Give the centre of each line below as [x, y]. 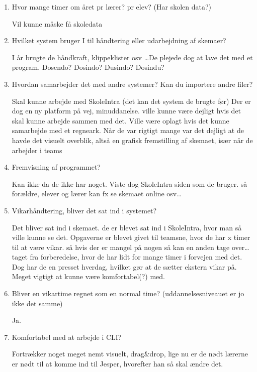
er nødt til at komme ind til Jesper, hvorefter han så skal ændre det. [117, 364]
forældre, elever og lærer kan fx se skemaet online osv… [97, 194]
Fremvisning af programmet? [56, 167]
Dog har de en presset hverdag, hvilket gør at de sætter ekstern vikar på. [124, 266]
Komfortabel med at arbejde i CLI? [67, 337]
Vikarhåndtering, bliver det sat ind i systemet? [84, 210]
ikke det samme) [37, 303]
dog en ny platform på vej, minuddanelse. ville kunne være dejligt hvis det [126, 111]
